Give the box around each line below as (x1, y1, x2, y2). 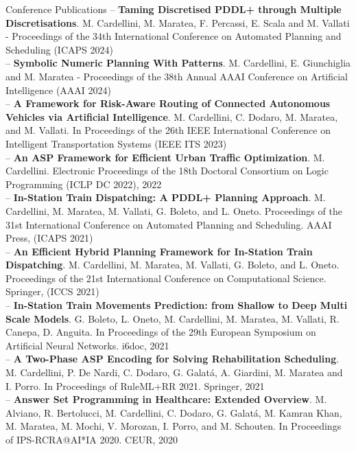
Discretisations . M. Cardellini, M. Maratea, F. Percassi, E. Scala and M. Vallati (5, 15, 350, 30)
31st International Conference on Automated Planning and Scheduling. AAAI (5, 217, 332, 231)
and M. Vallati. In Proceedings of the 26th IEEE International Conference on (5, 123, 331, 137)
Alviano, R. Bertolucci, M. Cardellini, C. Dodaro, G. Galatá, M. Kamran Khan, (5, 405, 342, 419)
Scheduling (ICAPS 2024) (5, 42, 113, 56)
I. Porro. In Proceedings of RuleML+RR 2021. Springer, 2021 (5, 378, 265, 393)
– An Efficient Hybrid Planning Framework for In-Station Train (5, 244, 313, 258)
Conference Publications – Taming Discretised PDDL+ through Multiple (5, 2, 342, 16)
